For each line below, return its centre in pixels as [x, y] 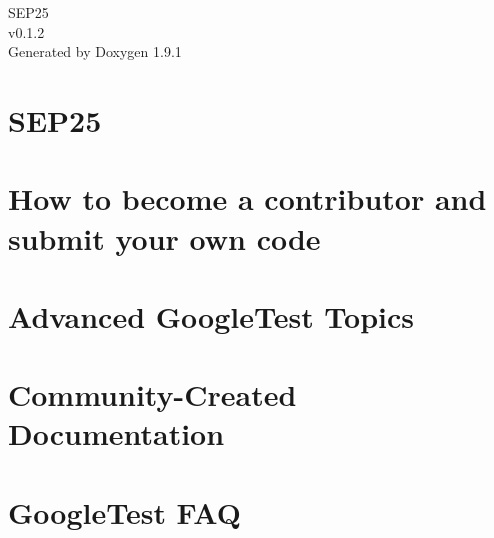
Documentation [116, 433]
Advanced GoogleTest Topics [211, 315]
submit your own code [164, 237]
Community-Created [152, 394]
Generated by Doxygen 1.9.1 [95, 51]
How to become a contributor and [247, 198]
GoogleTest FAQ [124, 511]
